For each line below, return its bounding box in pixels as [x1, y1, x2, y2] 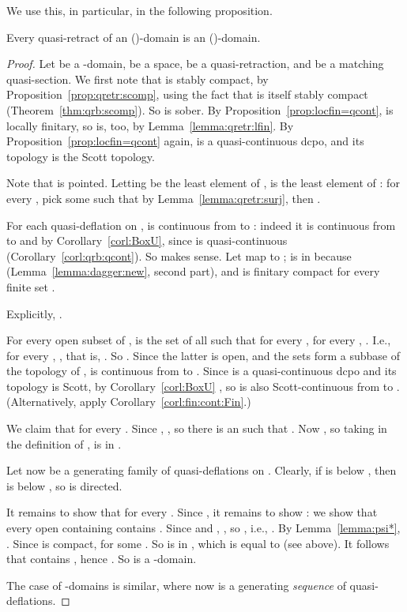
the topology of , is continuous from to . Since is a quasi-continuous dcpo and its [6, 362, 397, 379]
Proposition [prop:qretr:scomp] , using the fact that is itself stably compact [6, 86, 368, 103]
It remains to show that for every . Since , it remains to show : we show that [6, 504, 378, 520]
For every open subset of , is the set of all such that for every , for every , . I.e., [6, 332, 391, 348]
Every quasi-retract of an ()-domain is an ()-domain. [6, 28, 261, 45]
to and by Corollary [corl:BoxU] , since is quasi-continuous [6, 232, 288, 249]
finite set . [6, 278, 55, 295]
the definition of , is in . [6, 435, 122, 452]
